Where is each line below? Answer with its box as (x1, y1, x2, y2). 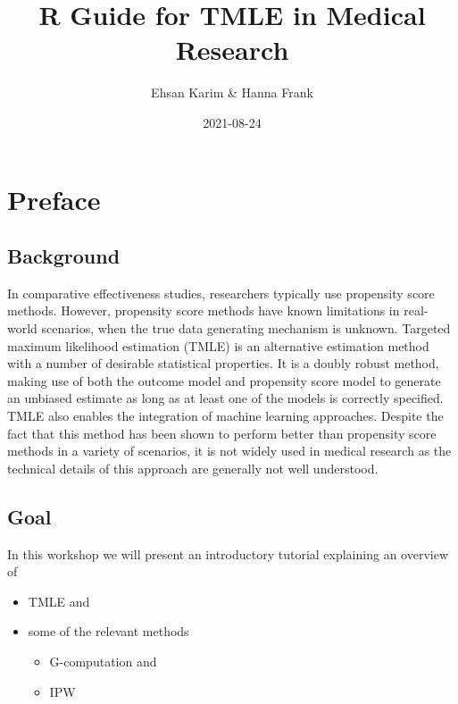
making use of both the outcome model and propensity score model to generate (7, 371, 441, 390)
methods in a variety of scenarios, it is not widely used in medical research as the (7, 441, 452, 460)
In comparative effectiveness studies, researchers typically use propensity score (7, 283, 435, 302)
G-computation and (49, 652, 157, 670)
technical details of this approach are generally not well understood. (7, 458, 379, 477)
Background (7, 242, 121, 270)
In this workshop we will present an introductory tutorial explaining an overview (7, 544, 449, 563)
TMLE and (28, 591, 90, 610)
